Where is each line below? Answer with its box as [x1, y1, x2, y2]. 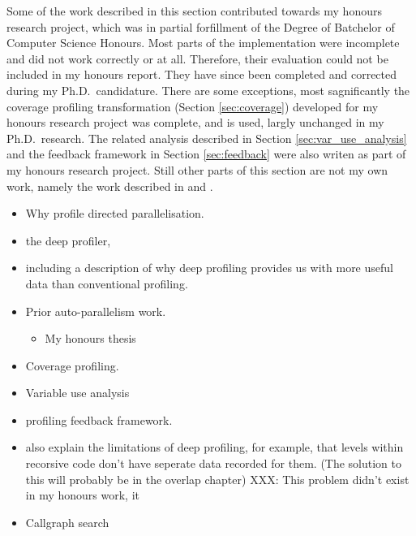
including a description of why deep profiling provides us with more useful [25, 259, 393, 276]
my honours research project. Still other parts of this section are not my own [6, 161, 388, 178]
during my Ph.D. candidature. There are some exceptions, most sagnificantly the [6, 81, 410, 98]
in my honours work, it [25, 486, 139, 504]
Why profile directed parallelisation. [25, 205, 204, 222]
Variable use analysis [25, 384, 130, 401]
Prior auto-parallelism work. [25, 302, 166, 319]
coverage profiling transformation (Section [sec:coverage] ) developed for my [6, 97, 379, 115]
